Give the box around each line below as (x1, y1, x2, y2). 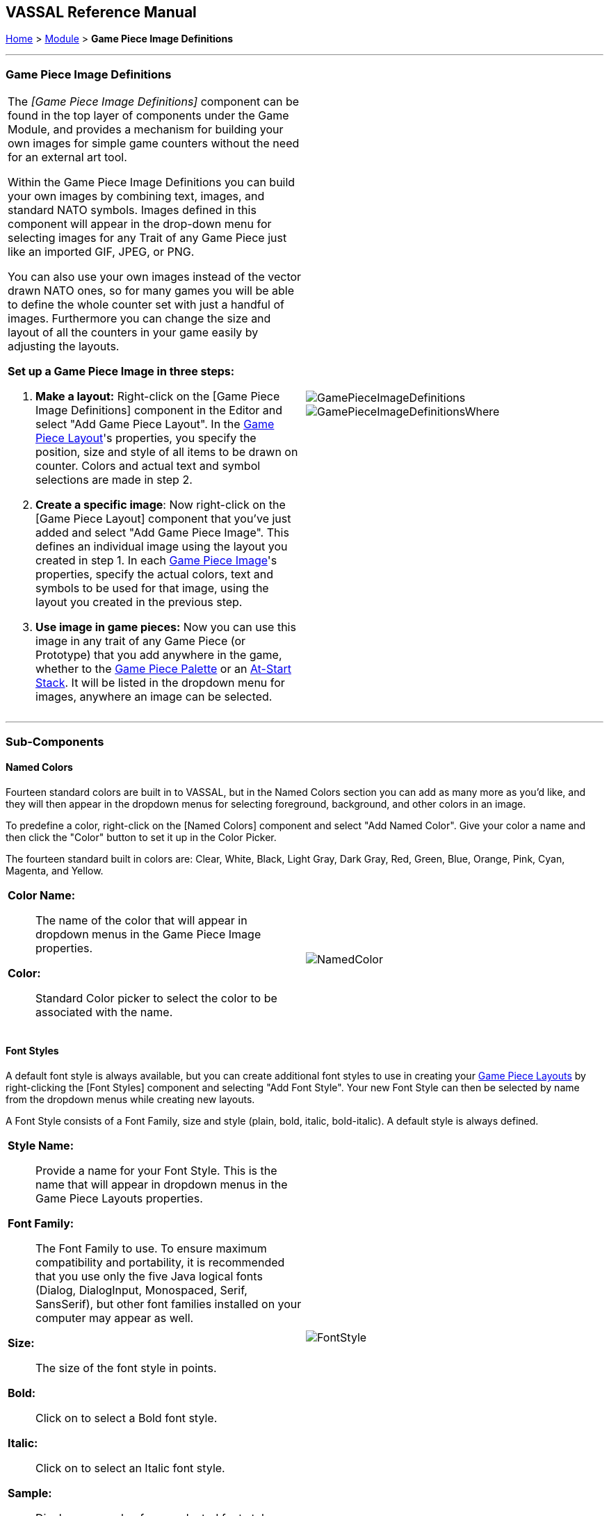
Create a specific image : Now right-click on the (35, 498, 286, 512)
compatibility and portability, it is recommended (35, 1255, 285, 1269)
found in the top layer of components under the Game (8, 108, 289, 123)
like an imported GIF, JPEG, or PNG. (8, 245, 195, 259)
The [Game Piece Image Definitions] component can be (8, 95, 300, 109)
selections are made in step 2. (35, 473, 193, 487)
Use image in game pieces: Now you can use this (35, 620, 296, 635)
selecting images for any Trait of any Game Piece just (8, 231, 287, 245)
